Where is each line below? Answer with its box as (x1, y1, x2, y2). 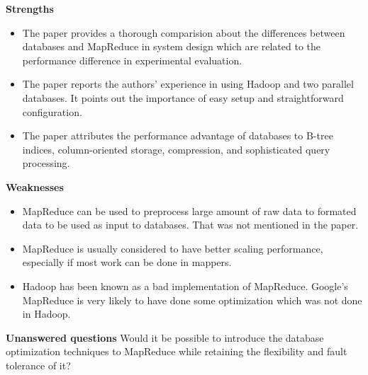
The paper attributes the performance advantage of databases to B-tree (22, 128, 333, 143)
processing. (22, 156, 70, 171)
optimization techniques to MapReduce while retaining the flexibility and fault (6, 344, 347, 359)
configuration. (22, 104, 82, 119)
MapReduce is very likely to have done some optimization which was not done (22, 292, 362, 307)
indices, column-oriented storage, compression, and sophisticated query (22, 142, 330, 156)
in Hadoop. (22, 306, 71, 321)
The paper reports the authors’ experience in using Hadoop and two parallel (22, 76, 354, 91)
